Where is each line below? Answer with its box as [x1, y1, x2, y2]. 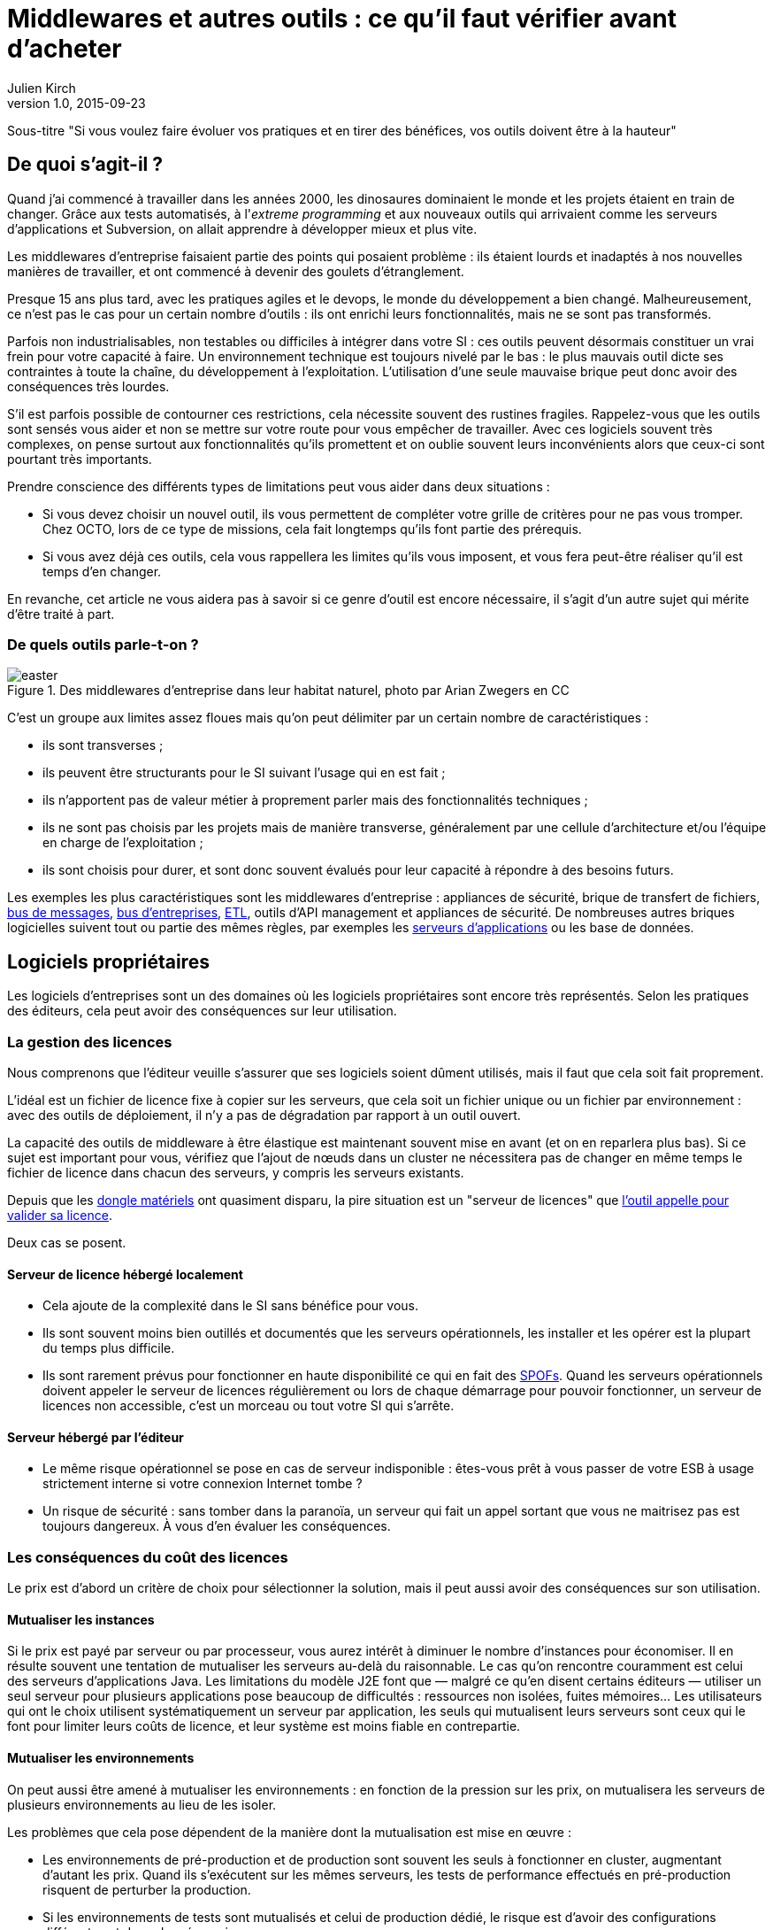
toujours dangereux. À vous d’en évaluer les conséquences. [42, 1518, 391, 1534]
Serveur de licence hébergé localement [7, 1266, 243, 1282]
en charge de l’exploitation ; [42, 835, 203, 851]
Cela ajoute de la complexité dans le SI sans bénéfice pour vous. [42, 1298, 418, 1314]
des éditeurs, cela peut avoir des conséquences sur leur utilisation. [7, 1003, 397, 1019]
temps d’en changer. [42, 563, 162, 579]
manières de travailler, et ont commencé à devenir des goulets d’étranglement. [7, 263, 464, 279]
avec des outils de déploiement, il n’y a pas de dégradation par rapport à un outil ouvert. [7, 1107, 521, 1123]
